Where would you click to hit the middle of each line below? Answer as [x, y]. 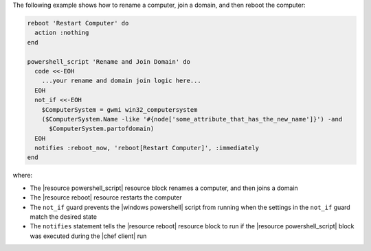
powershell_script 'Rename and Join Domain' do [109, 61]
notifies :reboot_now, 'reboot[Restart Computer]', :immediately [147, 148]
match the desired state [64, 217]
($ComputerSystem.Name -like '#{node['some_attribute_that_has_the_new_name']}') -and [192, 119]
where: [23, 176]
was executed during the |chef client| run [88, 236]
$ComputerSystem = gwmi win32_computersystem [120, 109]
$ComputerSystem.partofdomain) [102, 129]
